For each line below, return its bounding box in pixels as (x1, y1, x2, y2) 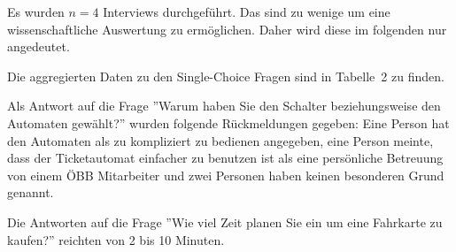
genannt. (7, 183, 54, 202)
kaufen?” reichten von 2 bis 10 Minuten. (7, 230, 225, 248)
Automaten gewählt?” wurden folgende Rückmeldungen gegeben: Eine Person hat (7, 113, 450, 132)
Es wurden (7, 3, 65, 20)
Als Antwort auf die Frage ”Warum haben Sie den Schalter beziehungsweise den (7, 96, 441, 115)
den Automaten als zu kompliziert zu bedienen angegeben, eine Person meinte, (7, 131, 434, 149)
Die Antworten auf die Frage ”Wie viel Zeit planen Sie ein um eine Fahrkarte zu (7, 212, 443, 231)
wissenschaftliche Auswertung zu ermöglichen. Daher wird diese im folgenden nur (7, 19, 447, 38)
